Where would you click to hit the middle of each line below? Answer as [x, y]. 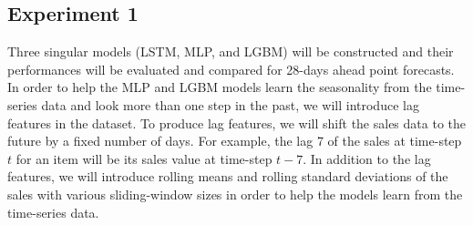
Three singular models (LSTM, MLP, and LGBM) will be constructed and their [231, 51]
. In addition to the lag [367, 158]
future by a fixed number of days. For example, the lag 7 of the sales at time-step [235, 141]
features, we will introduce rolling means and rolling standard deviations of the [228, 176]
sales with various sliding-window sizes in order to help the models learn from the [235, 194]
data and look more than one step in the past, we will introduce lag [230, 104]
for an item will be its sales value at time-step [144, 158]
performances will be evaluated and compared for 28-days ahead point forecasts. [231, 69]
